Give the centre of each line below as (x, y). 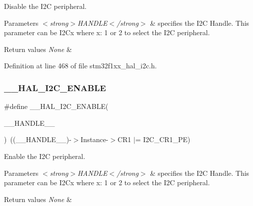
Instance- (95, 139)
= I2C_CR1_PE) (163, 139)
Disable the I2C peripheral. (45, 6)
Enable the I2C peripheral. (45, 156)
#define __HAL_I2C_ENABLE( (56, 106)
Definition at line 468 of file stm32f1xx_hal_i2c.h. (80, 66)
